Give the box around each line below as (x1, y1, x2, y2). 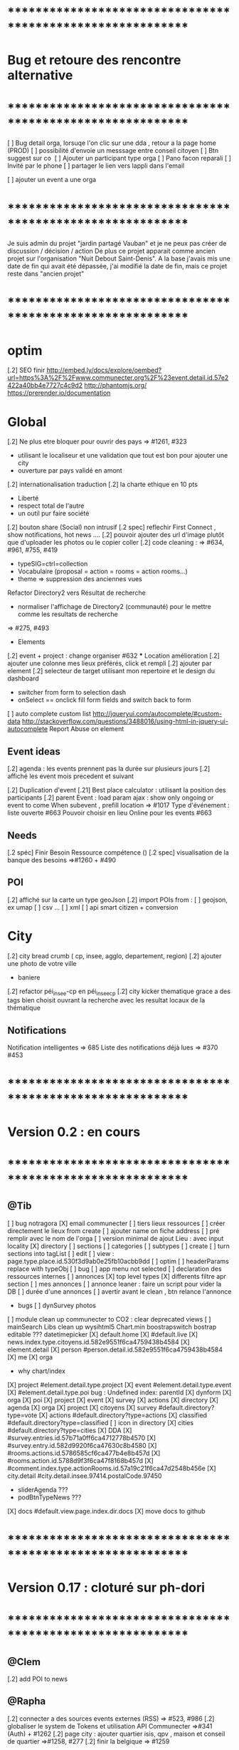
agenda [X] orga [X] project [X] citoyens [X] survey (7, 1403, 157, 1412)
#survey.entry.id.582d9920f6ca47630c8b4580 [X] (7, 1441, 157, 1449)
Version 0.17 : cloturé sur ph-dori (7, 1579, 205, 1596)
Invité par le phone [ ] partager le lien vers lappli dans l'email (7, 161, 185, 170)
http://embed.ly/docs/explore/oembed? (46, 366, 162, 375)
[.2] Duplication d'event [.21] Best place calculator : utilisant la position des (7, 786, 226, 795)
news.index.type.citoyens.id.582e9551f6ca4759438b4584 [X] (7, 1337, 190, 1346)
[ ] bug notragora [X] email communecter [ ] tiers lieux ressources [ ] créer (7, 1219, 225, 1227)
